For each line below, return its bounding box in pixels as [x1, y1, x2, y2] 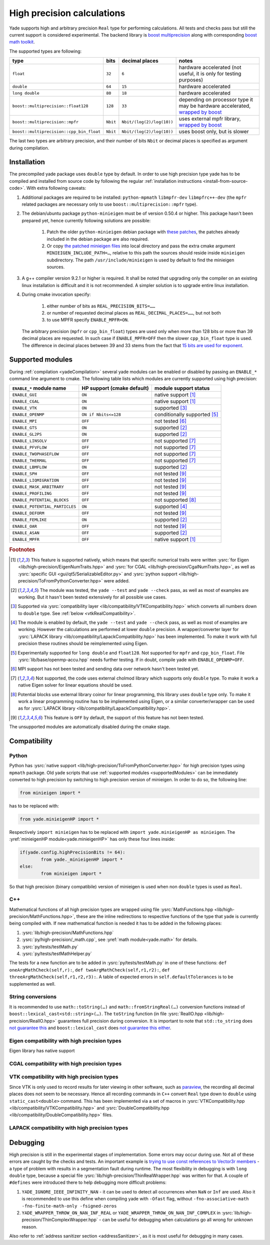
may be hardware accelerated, [178, 103, 251, 110]
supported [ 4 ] [154, 503, 187, 510]
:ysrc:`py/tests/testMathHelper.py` [21, 951, 92, 957]
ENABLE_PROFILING [12, 491, 52, 496]
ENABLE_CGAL [12, 399, 39, 404]
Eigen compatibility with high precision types [9, 1037, 122, 1044]
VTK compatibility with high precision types [9, 1073, 118, 1080]
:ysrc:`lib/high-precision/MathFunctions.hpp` [21, 929, 114, 936]
